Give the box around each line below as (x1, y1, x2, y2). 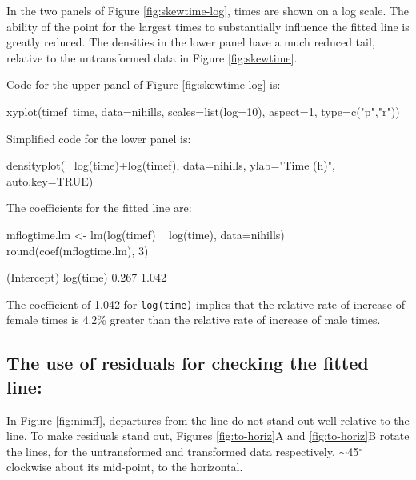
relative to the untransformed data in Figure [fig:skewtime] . (6, 49, 298, 66)
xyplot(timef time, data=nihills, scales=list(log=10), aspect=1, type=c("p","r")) (6, 102, 400, 119)
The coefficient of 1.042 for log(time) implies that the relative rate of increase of (6, 295, 405, 312)
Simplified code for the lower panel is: (6, 130, 191, 146)
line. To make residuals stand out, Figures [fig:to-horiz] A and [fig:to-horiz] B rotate (6, 427, 410, 444)
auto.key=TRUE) (6, 172, 94, 189)
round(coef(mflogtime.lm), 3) (6, 242, 149, 258)
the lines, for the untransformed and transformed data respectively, (6, 442, 335, 459)
